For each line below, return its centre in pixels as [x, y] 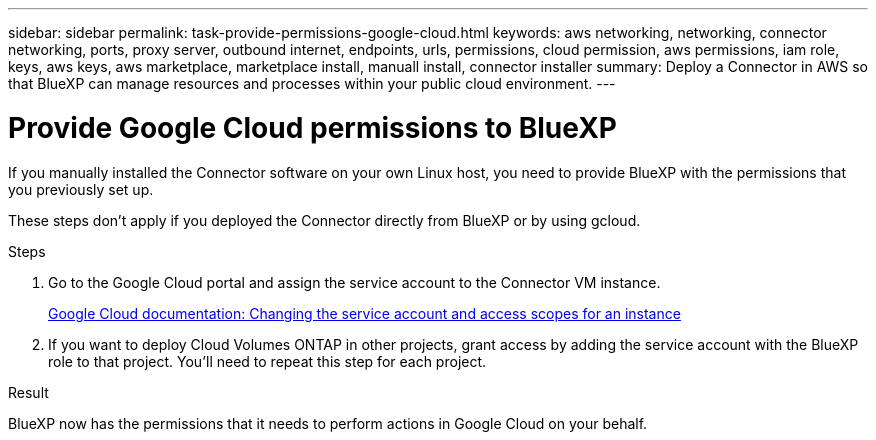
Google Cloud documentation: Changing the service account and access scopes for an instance [364, 313]
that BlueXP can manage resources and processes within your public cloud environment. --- [312, 83]
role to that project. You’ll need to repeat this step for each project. [267, 361]
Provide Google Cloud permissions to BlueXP [312, 127]
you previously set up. [81, 189]
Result [28, 392]
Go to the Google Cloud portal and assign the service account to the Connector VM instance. [354, 282]
